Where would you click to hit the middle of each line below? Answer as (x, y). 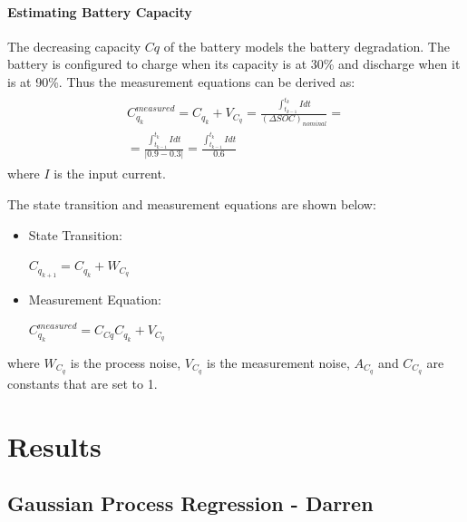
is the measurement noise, (278, 362)
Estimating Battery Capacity (100, 11)
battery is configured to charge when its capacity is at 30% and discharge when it (234, 64)
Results (54, 445)
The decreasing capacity (74, 46)
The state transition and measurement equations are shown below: (192, 203)
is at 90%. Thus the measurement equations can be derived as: (181, 81)
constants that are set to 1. (83, 383)
